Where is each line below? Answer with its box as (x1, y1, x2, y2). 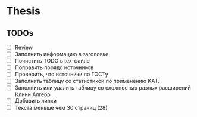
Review (14, 44, 33, 51)
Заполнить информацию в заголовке (14, 51, 109, 58)
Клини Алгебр (14, 91, 51, 98)
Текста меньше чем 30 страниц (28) (14, 104, 108, 111)
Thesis (6, 4, 40, 18)
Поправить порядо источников (14, 64, 94, 71)
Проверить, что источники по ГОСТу (14, 70, 108, 78)
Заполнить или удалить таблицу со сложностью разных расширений (14, 84, 192, 91)
